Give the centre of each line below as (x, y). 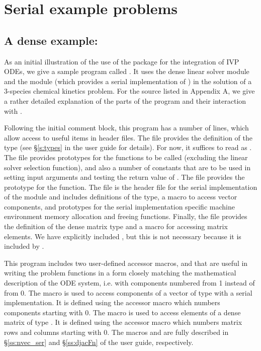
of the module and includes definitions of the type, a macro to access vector (121, 197)
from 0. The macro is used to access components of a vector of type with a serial (128, 292)
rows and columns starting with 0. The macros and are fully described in (116, 332)
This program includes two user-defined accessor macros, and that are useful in (126, 263)
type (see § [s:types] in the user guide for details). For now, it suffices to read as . (128, 147)
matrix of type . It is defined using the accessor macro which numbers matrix (123, 322)
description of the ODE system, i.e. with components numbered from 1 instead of (129, 283)
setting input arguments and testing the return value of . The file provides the (124, 177)
